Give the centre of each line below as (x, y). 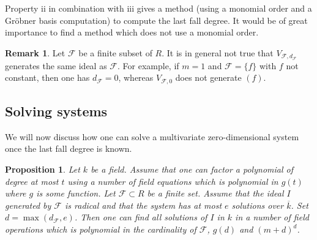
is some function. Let (76, 193)
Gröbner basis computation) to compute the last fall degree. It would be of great (156, 20)
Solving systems (56, 111)
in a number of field (272, 217)
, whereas (136, 77)
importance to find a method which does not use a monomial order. (132, 32)
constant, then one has (47, 77)
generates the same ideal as (56, 65)
